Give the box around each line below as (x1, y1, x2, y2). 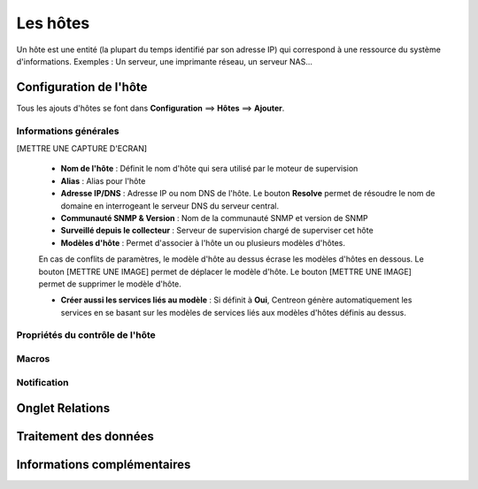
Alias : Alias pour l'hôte (60, 175, 146, 186)
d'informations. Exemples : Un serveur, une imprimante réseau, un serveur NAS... (16, 56, 313, 66)
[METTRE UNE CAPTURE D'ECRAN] (16, 142, 148, 154)
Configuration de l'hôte (16, 80, 148, 95)
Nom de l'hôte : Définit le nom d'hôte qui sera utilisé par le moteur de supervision (60, 164, 358, 174)
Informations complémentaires (16, 457, 191, 472)
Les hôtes (16, 13, 90, 33)
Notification (16, 376, 69, 388)
